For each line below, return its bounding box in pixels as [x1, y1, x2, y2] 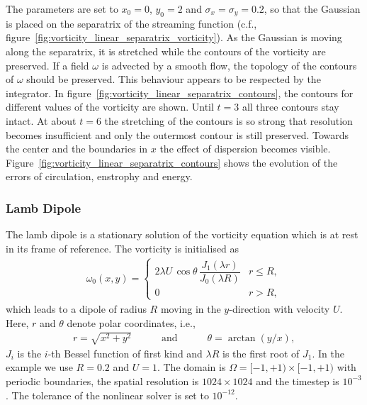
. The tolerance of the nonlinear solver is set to [6, 387, 209, 402]
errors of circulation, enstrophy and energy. [6, 169, 193, 184]
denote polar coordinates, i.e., [67, 315, 196, 330]
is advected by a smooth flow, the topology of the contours [101, 57, 357, 72]
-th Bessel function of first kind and [47, 345, 203, 360]
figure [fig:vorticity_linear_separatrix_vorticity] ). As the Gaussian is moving [6, 30, 342, 45]
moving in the [160, 301, 221, 316]
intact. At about [6, 113, 77, 128]
